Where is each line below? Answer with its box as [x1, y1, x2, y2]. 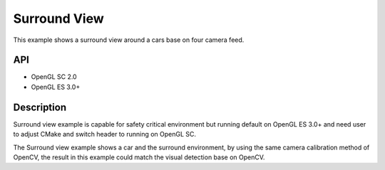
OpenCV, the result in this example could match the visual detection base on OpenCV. [13, 153, 265, 161]
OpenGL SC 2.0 [31, 73, 78, 81]
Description [13, 101, 67, 113]
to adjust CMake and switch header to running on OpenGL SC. [13, 130, 196, 139]
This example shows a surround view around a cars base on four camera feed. [13, 36, 245, 44]
